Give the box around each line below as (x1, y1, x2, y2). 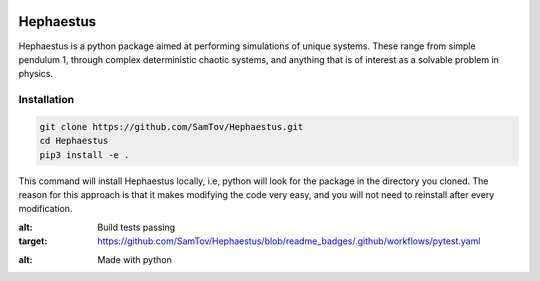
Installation (18, 93, 75, 107)
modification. (18, 203, 73, 215)
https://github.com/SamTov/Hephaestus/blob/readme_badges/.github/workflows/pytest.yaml (97, 235, 481, 247)
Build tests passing (97, 221, 176, 233)
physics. (18, 68, 54, 80)
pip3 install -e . (39, 149, 130, 160)
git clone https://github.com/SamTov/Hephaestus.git (39, 121, 304, 132)
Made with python (97, 253, 172, 265)
